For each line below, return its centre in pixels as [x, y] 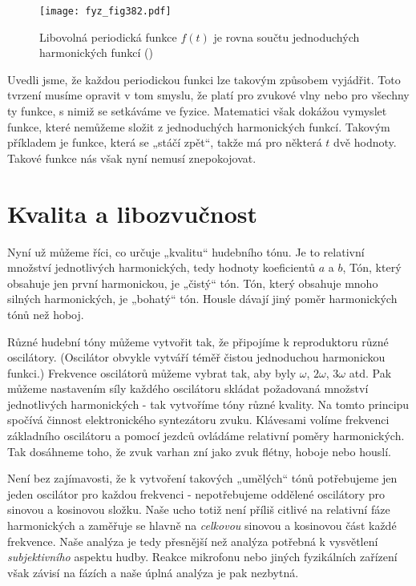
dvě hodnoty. [365, 142]
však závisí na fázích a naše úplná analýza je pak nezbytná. [153, 572]
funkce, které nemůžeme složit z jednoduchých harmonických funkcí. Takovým [199, 126]
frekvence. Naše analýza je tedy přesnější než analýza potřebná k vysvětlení [193, 541]
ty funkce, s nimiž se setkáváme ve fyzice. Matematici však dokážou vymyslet [197, 111]
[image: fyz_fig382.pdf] [105, 11]
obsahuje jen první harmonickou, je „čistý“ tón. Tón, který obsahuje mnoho [193, 283]
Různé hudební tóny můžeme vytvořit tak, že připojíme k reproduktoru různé [198, 341]
